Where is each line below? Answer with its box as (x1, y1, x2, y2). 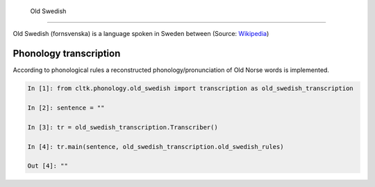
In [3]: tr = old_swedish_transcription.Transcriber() (27, 123, 218, 131)
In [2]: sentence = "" (27, 104, 105, 112)
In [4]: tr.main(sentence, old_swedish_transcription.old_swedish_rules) (27, 143, 284, 150)
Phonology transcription (12, 48, 121, 60)
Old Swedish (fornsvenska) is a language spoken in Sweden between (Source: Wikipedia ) (12, 30, 269, 38)
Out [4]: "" (27, 162, 69, 170)
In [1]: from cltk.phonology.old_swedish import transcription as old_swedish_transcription (27, 84, 353, 93)
